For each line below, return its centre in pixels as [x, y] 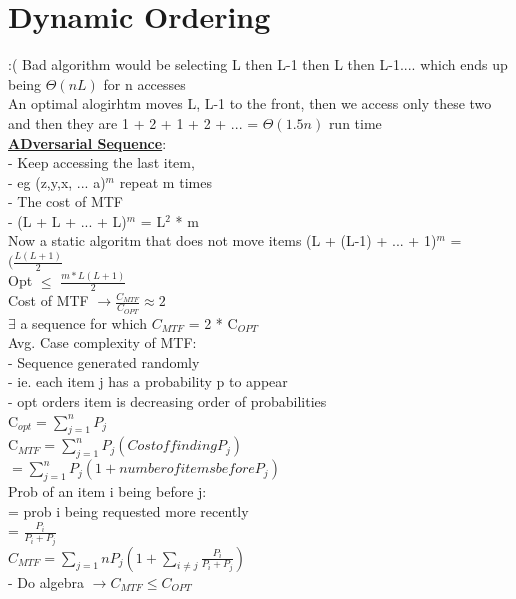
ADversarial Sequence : [87, 142]
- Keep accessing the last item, [101, 162]
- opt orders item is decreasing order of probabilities [167, 401]
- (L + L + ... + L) [67, 220]
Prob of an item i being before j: [107, 491]
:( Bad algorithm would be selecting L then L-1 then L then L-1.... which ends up [258, 64]
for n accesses [144, 83]
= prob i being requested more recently [128, 510]
